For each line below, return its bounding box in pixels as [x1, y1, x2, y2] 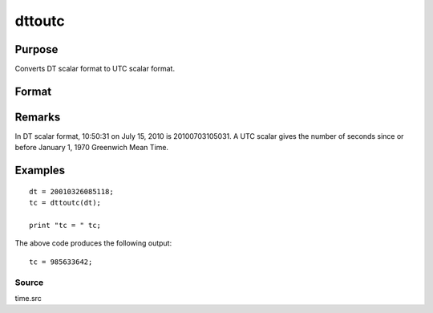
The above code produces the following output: [14, 238, 172, 248]
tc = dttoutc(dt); [29, 198, 102, 208]
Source [14, 277, 44, 288]
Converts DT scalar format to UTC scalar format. [14, 64, 176, 74]
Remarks [14, 110, 61, 124]
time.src [14, 293, 42, 303]
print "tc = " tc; [29, 221, 102, 230]
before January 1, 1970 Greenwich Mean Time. [14, 143, 168, 152]
